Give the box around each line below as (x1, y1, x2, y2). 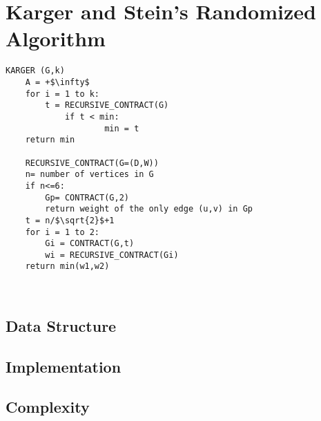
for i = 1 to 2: (25, 227, 100, 237)
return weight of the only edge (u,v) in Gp (45, 204, 253, 214)
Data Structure (6, 315, 117, 336)
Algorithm (6, 24, 106, 53)
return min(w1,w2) (25, 261, 110, 272)
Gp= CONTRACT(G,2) (45, 192, 129, 203)
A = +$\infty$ (25, 77, 90, 87)
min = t (104, 123, 139, 133)
